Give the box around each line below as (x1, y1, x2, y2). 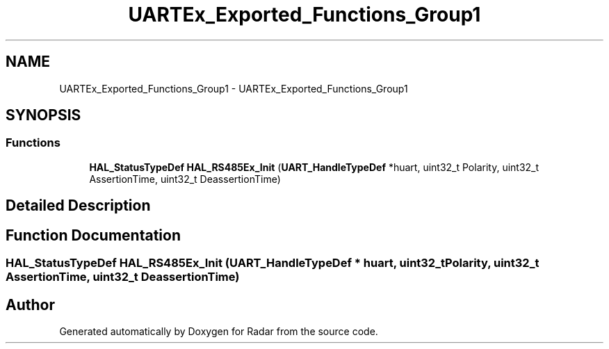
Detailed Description (6, 197, 151, 215)
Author (6, 295, 55, 314)
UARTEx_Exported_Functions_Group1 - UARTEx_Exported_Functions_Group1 (59, 82, 408, 95)
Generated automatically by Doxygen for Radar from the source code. (59, 325, 378, 337)
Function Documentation (6, 226, 181, 244)
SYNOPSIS (6, 106, 81, 124)
